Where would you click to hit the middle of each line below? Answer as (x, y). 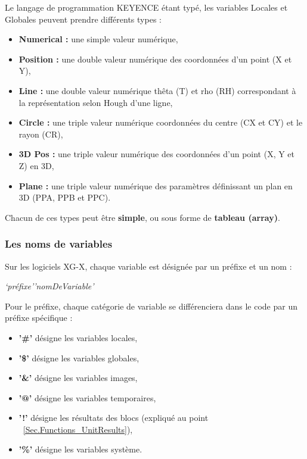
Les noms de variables (59, 244)
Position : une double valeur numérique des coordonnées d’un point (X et (155, 59)
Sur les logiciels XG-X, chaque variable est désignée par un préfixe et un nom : (148, 266)
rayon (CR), (41, 134)
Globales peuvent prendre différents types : (83, 19)
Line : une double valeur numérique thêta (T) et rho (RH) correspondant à (157, 90)
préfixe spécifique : (39, 318)
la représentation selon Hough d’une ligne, (96, 102)
